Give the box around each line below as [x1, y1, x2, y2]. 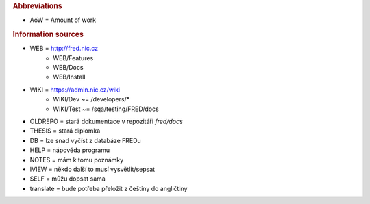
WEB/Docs [53, 64, 84, 72]
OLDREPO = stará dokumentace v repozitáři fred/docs [29, 117, 183, 126]
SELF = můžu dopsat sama [29, 175, 106, 183]
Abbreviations [12, 1, 62, 10]
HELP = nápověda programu [29, 146, 110, 154]
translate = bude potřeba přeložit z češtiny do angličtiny [29, 184, 188, 192]
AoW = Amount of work [29, 16, 96, 24]
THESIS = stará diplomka [29, 127, 101, 135]
